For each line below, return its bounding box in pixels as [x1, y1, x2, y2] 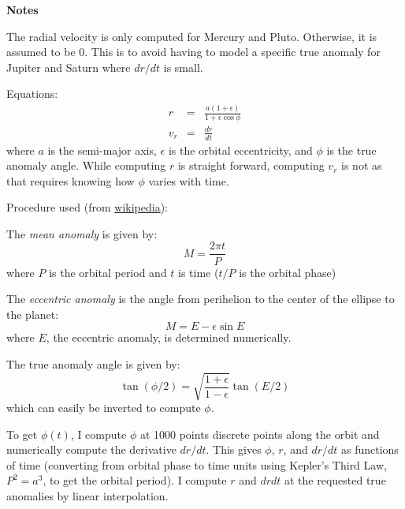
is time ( [178, 264, 219, 280]
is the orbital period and [49, 264, 167, 280]
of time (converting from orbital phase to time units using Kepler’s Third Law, [6, 456, 387, 473]
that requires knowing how [6, 172, 135, 189]
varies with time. [148, 172, 229, 189]
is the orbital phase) [239, 264, 336, 280]
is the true [326, 141, 377, 158]
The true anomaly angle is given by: [6, 355, 180, 372]
